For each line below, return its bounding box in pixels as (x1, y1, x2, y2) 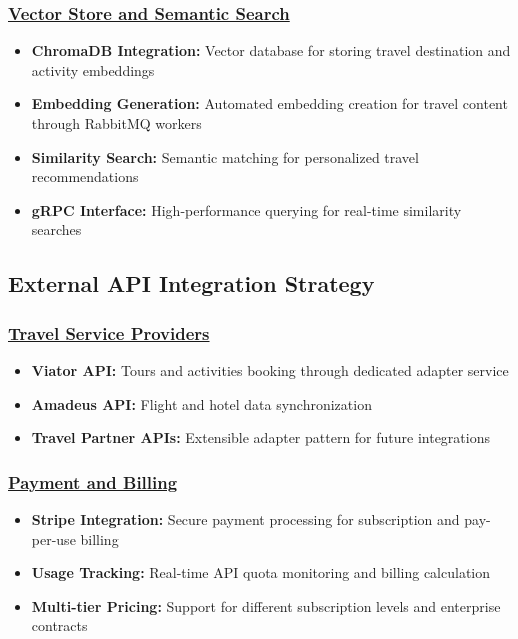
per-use (31, 528, 76, 549)
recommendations (31, 166, 139, 187)
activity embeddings (31, 59, 155, 80)
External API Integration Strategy (8, 268, 375, 299)
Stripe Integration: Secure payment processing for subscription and (31, 508, 460, 529)
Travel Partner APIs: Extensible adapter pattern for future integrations (31, 427, 490, 448)
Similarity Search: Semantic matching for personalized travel (31, 146, 419, 167)
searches (31, 219, 82, 240)
